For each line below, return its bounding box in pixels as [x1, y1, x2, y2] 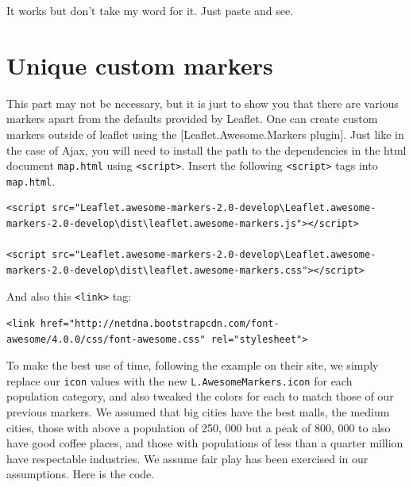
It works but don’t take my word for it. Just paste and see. [6, 2, 294, 18]
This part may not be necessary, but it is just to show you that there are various [6, 94, 399, 111]
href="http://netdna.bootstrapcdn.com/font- [40, 318, 280, 330]
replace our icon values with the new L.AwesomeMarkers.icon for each [6, 372, 353, 389]
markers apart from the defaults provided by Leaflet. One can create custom [6, 110, 378, 127]
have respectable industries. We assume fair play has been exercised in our [6, 450, 369, 466]
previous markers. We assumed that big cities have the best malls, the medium [6, 404, 390, 420]
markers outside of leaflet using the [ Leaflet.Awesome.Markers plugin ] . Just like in [6, 125, 404, 142]
